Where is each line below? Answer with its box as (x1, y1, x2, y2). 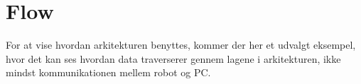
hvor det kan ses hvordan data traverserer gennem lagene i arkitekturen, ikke (6, 51, 341, 66)
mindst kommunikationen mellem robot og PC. (6, 65, 211, 80)
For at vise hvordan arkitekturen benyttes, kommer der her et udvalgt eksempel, (6, 37, 356, 52)
